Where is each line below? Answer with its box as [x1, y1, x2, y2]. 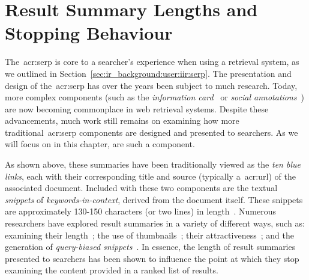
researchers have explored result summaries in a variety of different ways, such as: [5, 217, 305, 230]
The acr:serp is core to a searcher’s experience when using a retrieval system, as [5, 55, 299, 68]
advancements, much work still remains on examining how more [5, 114, 239, 127]
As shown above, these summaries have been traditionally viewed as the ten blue [5, 158, 301, 171]
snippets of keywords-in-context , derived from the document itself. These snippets [5, 193, 303, 205]
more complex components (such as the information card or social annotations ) [5, 91, 305, 103]
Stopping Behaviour [5, 20, 173, 45]
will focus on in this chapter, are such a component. [5, 138, 195, 150]
